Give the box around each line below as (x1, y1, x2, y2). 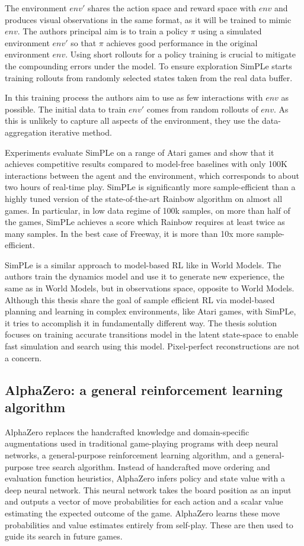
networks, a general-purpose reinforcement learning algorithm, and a (5, 449, 253, 461)
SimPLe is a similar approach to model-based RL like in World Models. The (5, 258, 281, 271)
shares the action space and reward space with (88, 2, 256, 14)
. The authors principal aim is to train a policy (17, 25, 188, 37)
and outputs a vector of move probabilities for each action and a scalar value (5, 495, 283, 508)
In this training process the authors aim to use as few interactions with (5, 91, 263, 104)
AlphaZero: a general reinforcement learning (5, 380, 283, 399)
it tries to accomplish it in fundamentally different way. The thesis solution (5, 316, 277, 329)
